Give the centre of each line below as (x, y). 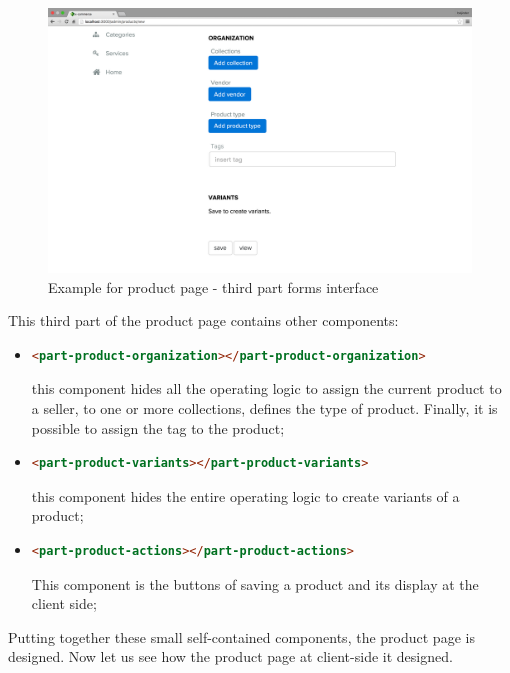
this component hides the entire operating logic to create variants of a (245, 495)
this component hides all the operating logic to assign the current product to (266, 388)
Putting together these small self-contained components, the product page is (241, 636)
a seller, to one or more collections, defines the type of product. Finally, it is (264, 407)
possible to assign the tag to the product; (158, 427)
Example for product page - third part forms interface (213, 286)
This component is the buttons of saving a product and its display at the (255, 583)
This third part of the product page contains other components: (203, 320)
